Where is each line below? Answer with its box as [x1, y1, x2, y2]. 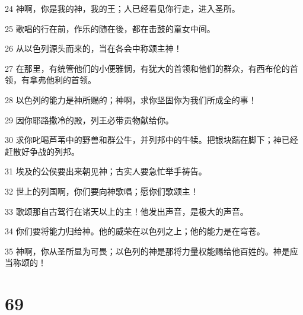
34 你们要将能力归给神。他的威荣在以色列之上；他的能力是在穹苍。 [5, 225, 265, 237]
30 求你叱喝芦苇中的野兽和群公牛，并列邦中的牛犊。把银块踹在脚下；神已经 [5, 133, 298, 146]
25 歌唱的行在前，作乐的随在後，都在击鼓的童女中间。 [5, 22, 215, 34]
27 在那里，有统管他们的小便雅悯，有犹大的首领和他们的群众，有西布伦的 [5, 62, 290, 74]
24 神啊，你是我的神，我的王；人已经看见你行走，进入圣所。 [5, 2, 240, 14]
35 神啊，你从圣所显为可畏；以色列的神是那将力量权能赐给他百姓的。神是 [5, 244, 290, 257]
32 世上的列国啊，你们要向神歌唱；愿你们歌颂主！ [5, 184, 199, 197]
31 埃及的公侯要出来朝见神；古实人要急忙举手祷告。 [5, 165, 207, 177]
